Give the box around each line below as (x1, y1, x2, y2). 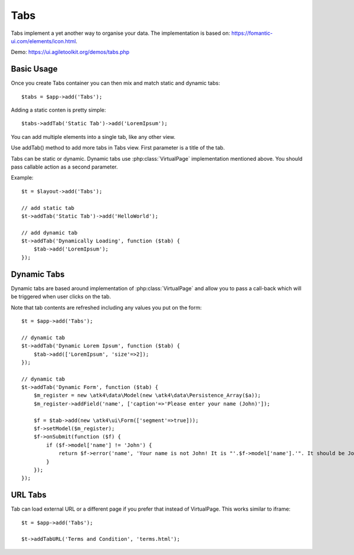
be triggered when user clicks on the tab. (11, 293, 112, 300)
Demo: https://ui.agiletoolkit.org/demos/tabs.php (11, 48, 130, 56)
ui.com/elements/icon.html (11, 37, 76, 44)
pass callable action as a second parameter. (11, 163, 118, 170)
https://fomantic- (231, 30, 273, 37)
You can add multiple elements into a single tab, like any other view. (11, 133, 176, 140)
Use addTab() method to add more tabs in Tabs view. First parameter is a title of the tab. (11, 144, 225, 151)
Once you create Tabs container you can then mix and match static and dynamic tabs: (11, 80, 221, 87)
